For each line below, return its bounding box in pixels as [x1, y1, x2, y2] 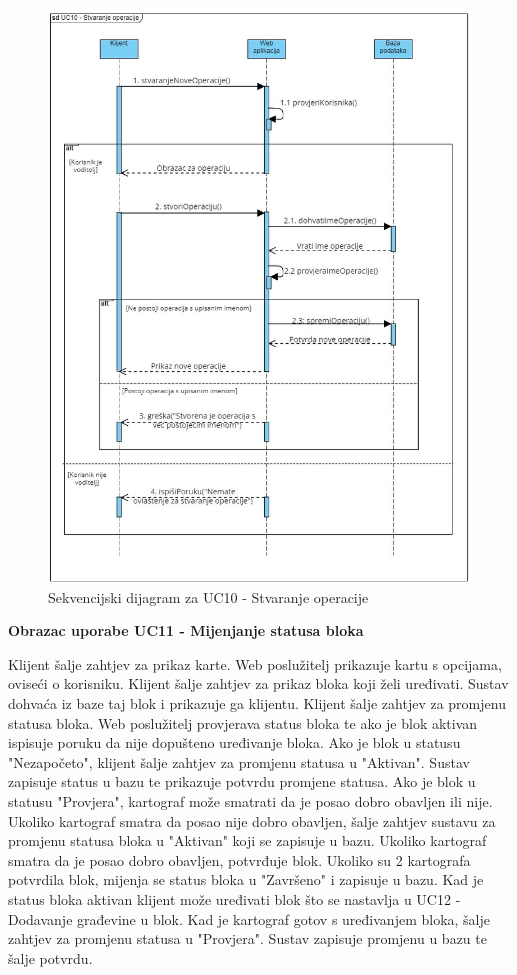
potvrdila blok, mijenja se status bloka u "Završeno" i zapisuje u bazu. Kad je [8, 869, 484, 890]
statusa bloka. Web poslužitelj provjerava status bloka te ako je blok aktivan [8, 712, 478, 733]
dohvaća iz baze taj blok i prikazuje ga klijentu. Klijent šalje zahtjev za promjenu [8, 693, 506, 714]
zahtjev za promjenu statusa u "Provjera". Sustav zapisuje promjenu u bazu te [8, 928, 487, 949]
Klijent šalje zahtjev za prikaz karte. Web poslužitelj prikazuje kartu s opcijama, [8, 653, 502, 674]
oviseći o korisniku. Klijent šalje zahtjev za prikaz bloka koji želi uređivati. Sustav [8, 673, 509, 694]
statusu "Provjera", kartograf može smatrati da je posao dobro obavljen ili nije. [8, 791, 493, 811]
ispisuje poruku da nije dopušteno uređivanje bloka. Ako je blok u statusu [8, 732, 461, 753]
